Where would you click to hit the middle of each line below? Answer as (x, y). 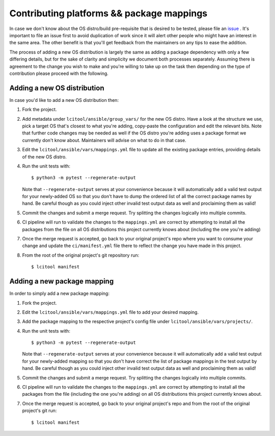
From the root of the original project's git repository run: (81, 255)
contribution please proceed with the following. (59, 73)
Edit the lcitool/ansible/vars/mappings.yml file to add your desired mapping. (110, 312)
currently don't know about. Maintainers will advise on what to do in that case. (104, 140)
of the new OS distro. (45, 157)
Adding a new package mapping (62, 281)
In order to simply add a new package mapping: (59, 293)
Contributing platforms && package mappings (108, 13)
